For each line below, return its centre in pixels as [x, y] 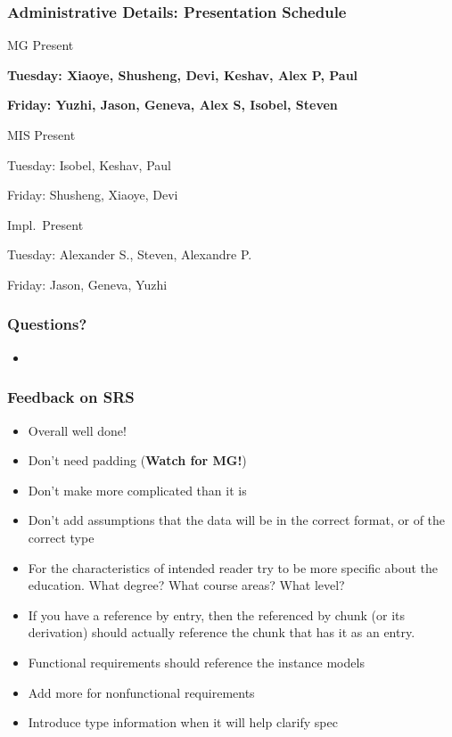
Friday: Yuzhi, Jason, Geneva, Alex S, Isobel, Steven [173, 105]
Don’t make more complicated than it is [137, 490]
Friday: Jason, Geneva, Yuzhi [87, 284]
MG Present [41, 45]
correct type [61, 537]
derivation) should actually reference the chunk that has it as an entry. [222, 632]
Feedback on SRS [71, 397]
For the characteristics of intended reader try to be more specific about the [233, 567]
